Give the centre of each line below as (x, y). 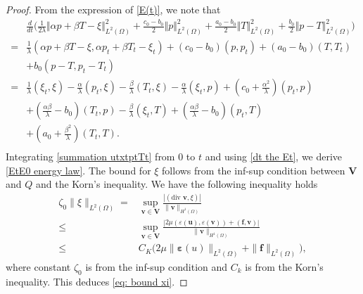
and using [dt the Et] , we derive (274, 156)
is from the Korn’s (284, 266)
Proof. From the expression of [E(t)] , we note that (113, 9)
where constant (38, 266)
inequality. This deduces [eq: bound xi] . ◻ (97, 281)
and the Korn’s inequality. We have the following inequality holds (177, 184)
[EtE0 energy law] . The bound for (78, 170)
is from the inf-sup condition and (157, 266)
